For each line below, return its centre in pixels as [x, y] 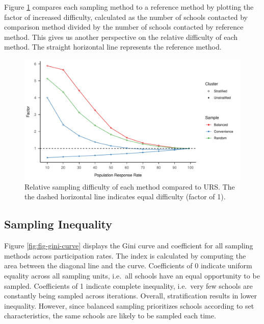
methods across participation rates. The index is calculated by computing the [125, 255]
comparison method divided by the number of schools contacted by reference [124, 27]
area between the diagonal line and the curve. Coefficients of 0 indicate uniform [128, 265]
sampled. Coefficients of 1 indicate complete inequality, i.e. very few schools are [128, 285]
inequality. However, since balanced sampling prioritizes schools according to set [129, 305]
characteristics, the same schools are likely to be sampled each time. [110, 316]
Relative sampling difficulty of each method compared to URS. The [130, 186]
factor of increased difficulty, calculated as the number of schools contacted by [126, 17]
